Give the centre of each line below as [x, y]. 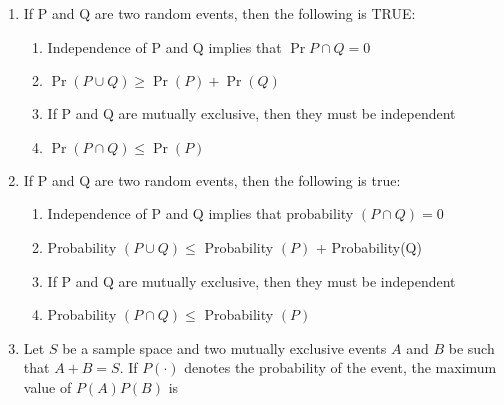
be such [471, 347]
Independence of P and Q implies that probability [200, 213]
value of [47, 386]
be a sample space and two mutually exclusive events [224, 347]
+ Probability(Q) [368, 246]
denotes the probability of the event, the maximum [340, 367]
